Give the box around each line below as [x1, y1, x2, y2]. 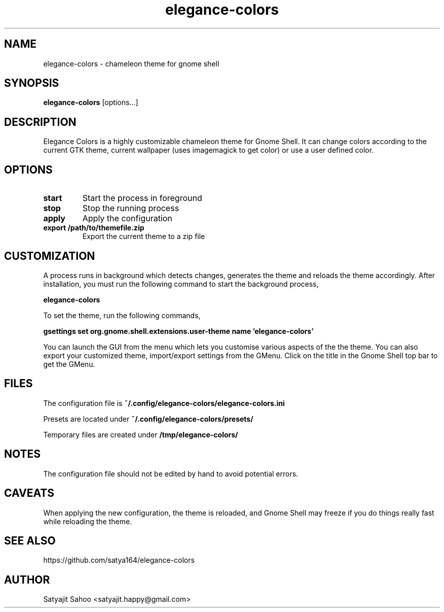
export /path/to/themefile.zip [43, 223, 144, 232]
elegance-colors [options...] [43, 98, 138, 107]
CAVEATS [4, 487, 54, 500]
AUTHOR [4, 573, 50, 586]
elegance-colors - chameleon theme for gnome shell [43, 59, 219, 68]
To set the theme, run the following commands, [43, 311, 201, 320]
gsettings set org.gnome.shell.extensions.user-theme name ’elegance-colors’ [43, 326, 314, 335]
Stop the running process [82, 203, 179, 214]
